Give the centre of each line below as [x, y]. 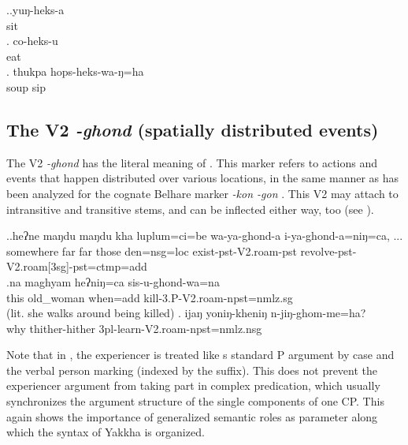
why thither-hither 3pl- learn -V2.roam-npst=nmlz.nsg [134, 328]
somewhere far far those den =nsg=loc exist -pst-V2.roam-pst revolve [171, 251]
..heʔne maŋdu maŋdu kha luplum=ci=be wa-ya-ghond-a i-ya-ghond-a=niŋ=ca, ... [205, 236]
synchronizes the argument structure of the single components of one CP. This [195, 401]
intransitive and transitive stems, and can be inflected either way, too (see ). [190, 209]
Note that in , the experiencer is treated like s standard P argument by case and [200, 355]
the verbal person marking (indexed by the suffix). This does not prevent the [192, 370]
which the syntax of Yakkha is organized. [106, 432]
